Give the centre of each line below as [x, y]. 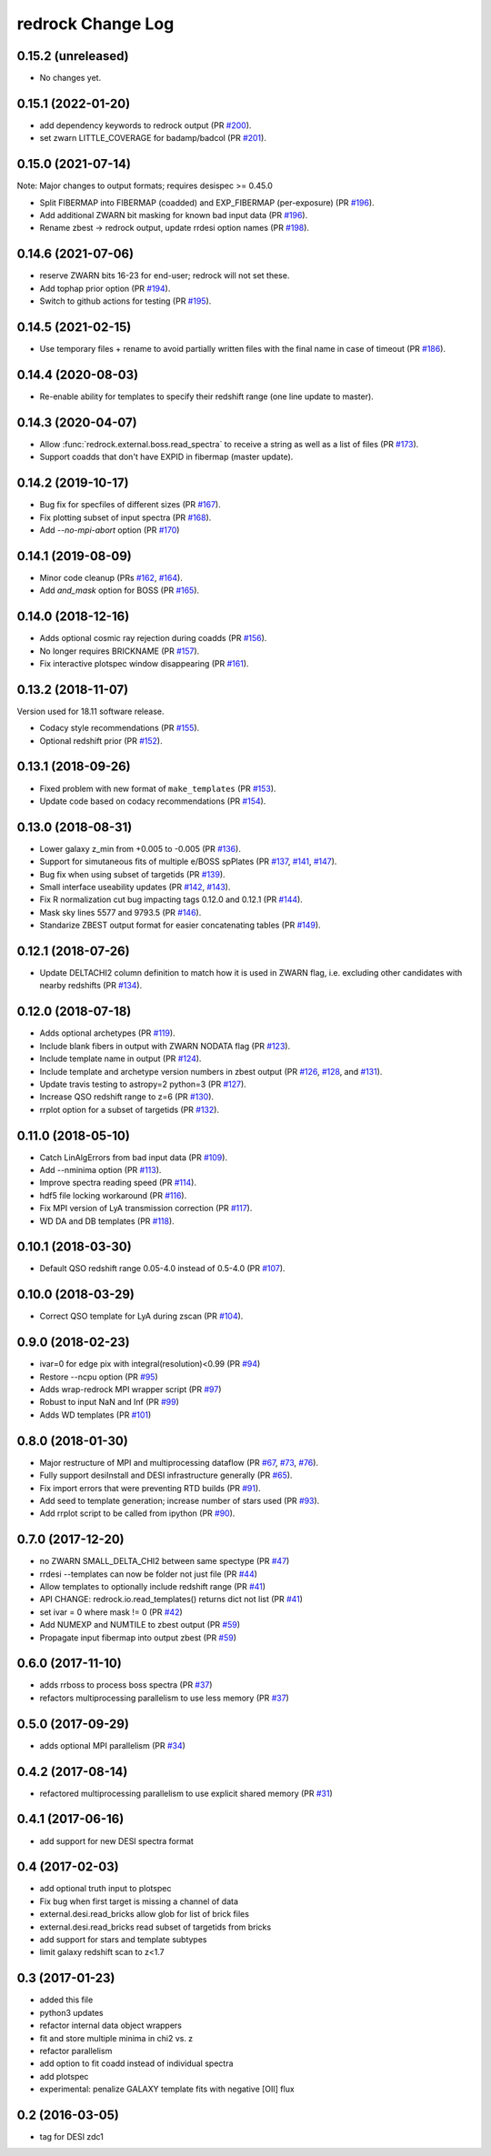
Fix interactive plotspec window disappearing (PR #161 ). [144, 663]
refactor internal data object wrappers [110, 2026]
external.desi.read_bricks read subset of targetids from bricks [155, 1927]
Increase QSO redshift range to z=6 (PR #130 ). [126, 1097]
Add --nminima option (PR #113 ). [100, 1169]
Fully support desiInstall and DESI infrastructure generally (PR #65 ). [166, 1475]
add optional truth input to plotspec [105, 1889]
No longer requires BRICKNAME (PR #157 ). [120, 651]
